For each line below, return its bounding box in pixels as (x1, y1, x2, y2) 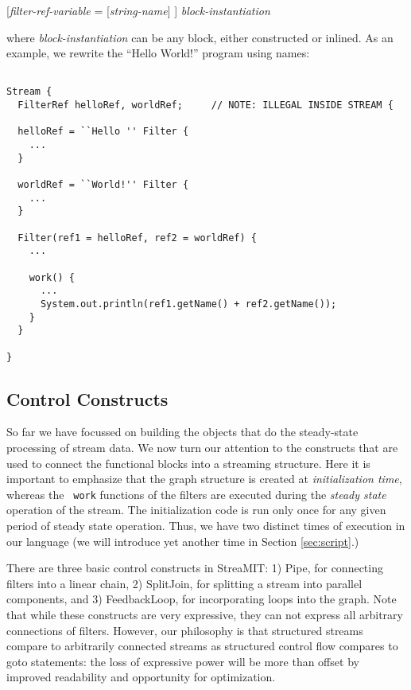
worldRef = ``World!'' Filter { (17, 179, 189, 191)
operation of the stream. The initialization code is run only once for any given (6, 501, 386, 518)
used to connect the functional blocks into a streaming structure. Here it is (6, 454, 370, 471)
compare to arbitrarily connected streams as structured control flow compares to (6, 637, 398, 654)
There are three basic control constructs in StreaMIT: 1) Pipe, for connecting (6, 559, 383, 576)
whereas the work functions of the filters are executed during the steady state (6, 485, 386, 502)
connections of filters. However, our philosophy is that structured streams (6, 622, 363, 638)
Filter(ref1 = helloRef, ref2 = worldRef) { (17, 232, 257, 244)
